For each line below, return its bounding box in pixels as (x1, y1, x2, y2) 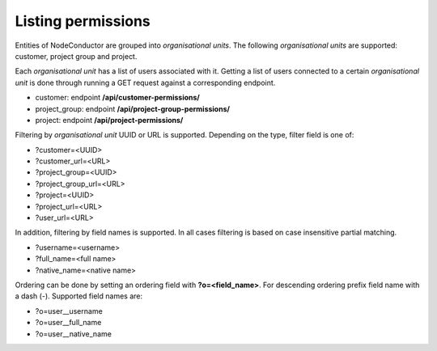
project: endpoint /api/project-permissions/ (35, 115, 184, 125)
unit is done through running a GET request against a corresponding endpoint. (15, 78, 276, 87)
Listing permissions (15, 12, 151, 30)
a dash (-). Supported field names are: (15, 291, 143, 301)
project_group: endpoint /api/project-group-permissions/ (35, 104, 231, 113)
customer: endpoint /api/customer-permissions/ (35, 93, 200, 103)
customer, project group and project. (15, 51, 138, 61)
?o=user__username (35, 306, 103, 315)
